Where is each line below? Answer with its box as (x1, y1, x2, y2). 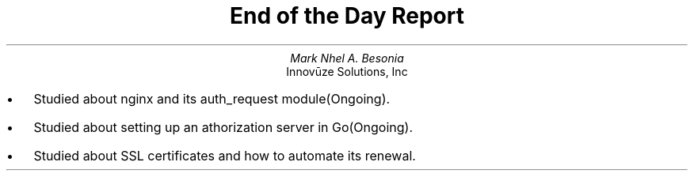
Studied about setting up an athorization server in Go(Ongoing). (33, 119, 414, 135)
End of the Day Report (230, 2, 464, 29)
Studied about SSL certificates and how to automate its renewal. (33, 147, 416, 164)
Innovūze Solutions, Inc (286, 64, 408, 78)
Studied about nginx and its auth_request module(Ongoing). (33, 90, 391, 107)
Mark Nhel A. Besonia (290, 51, 404, 65)
